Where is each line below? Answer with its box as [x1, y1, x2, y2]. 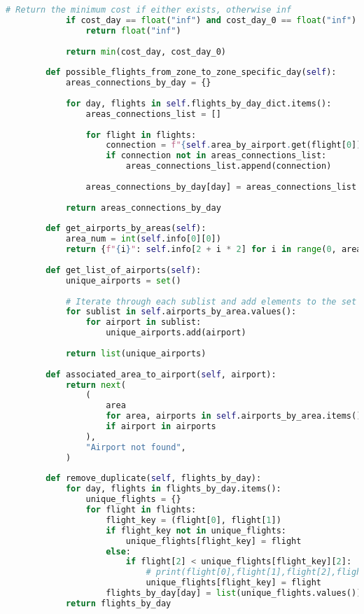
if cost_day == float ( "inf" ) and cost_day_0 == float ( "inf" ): [65, 15, 362, 25]
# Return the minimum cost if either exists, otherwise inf [6, 5, 292, 15]
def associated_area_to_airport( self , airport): [45, 369, 276, 379]
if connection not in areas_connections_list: [106, 151, 327, 161]
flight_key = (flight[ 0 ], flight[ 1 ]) [106, 515, 281, 525]
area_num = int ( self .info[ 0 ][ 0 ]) [65, 234, 221, 244]
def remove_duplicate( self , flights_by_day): [45, 473, 262, 484]
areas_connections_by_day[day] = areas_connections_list [85, 181, 357, 192]
